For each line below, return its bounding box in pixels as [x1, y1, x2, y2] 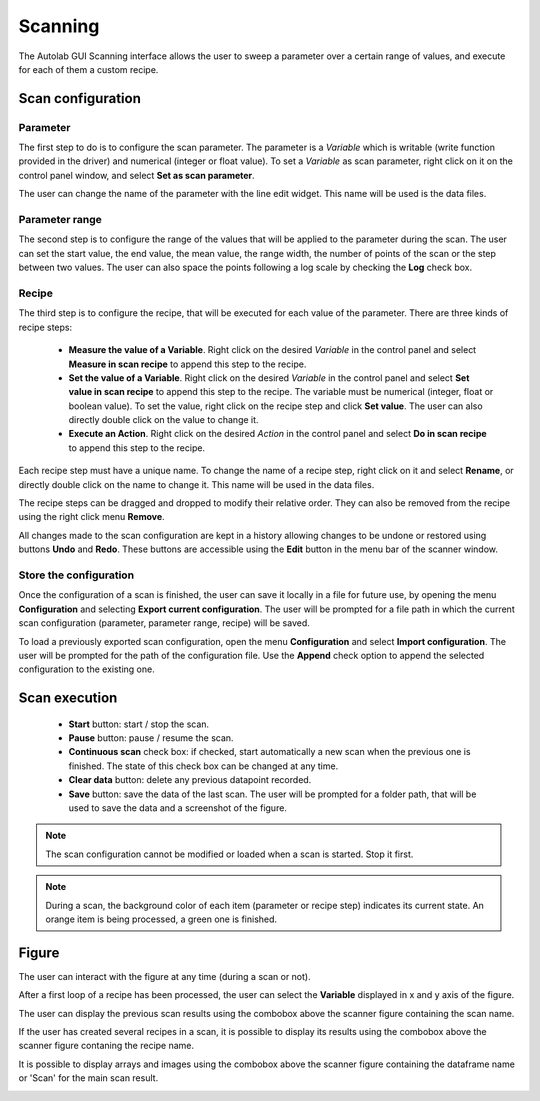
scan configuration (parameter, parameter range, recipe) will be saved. [18, 617, 310, 629]
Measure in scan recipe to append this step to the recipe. [68, 358, 307, 370]
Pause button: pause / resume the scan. [68, 732, 234, 744]
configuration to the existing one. [18, 663, 155, 675]
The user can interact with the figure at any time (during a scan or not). [18, 970, 311, 982]
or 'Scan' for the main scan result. [18, 1072, 159, 1084]
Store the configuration [18, 568, 135, 582]
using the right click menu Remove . [18, 511, 165, 523]
